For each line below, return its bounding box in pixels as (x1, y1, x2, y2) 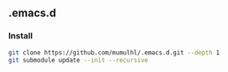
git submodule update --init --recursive (8, 56, 149, 64)
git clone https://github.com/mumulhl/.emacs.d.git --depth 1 (8, 48, 220, 57)
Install (8, 30, 34, 42)
